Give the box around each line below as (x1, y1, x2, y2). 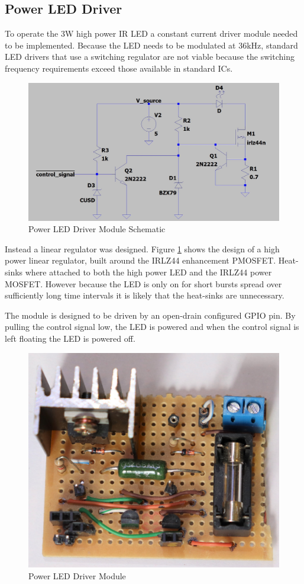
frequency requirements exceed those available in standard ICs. (5, 62, 233, 74)
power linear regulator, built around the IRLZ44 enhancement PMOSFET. (5, 254, 276, 267)
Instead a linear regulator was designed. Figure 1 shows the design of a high (5, 242, 280, 255)
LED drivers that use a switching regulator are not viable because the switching (5, 50, 295, 63)
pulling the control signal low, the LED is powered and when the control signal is (5, 320, 299, 333)
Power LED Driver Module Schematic (28, 223, 166, 235)
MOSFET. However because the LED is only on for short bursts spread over (5, 277, 282, 290)
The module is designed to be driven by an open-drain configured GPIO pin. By (5, 309, 296, 321)
